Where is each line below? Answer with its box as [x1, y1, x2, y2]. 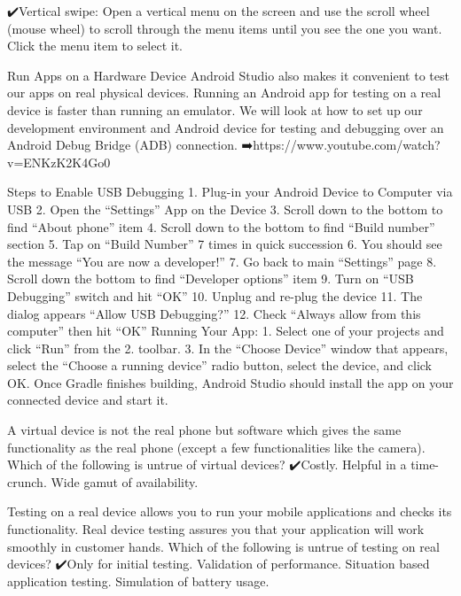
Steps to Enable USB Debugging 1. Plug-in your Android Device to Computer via [7, 182, 453, 201]
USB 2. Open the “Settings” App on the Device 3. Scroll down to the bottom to [7, 199, 443, 218]
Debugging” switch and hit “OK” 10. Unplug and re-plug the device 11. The [7, 286, 423, 305]
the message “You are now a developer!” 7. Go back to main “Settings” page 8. [7, 252, 437, 270]
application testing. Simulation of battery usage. [7, 571, 270, 590]
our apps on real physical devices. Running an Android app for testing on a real [7, 83, 441, 102]
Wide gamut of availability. [51, 472, 199, 491]
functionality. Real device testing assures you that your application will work [7, 520, 425, 538]
